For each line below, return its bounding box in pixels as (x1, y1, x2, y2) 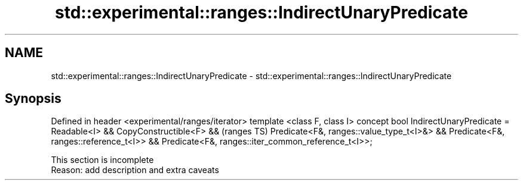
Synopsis (5, 91, 61, 106)
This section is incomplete (51, 155, 154, 165)
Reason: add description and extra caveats (51, 165, 219, 175)
